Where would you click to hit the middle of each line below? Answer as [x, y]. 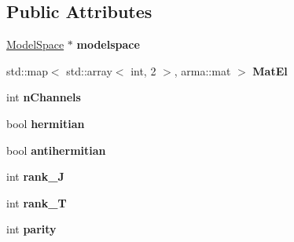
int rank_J [35, 176]
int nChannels [44, 97]
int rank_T [37, 202]
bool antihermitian [56, 150]
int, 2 [143, 70]
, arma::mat [202, 70]
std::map [27, 70]
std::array [89, 70]
